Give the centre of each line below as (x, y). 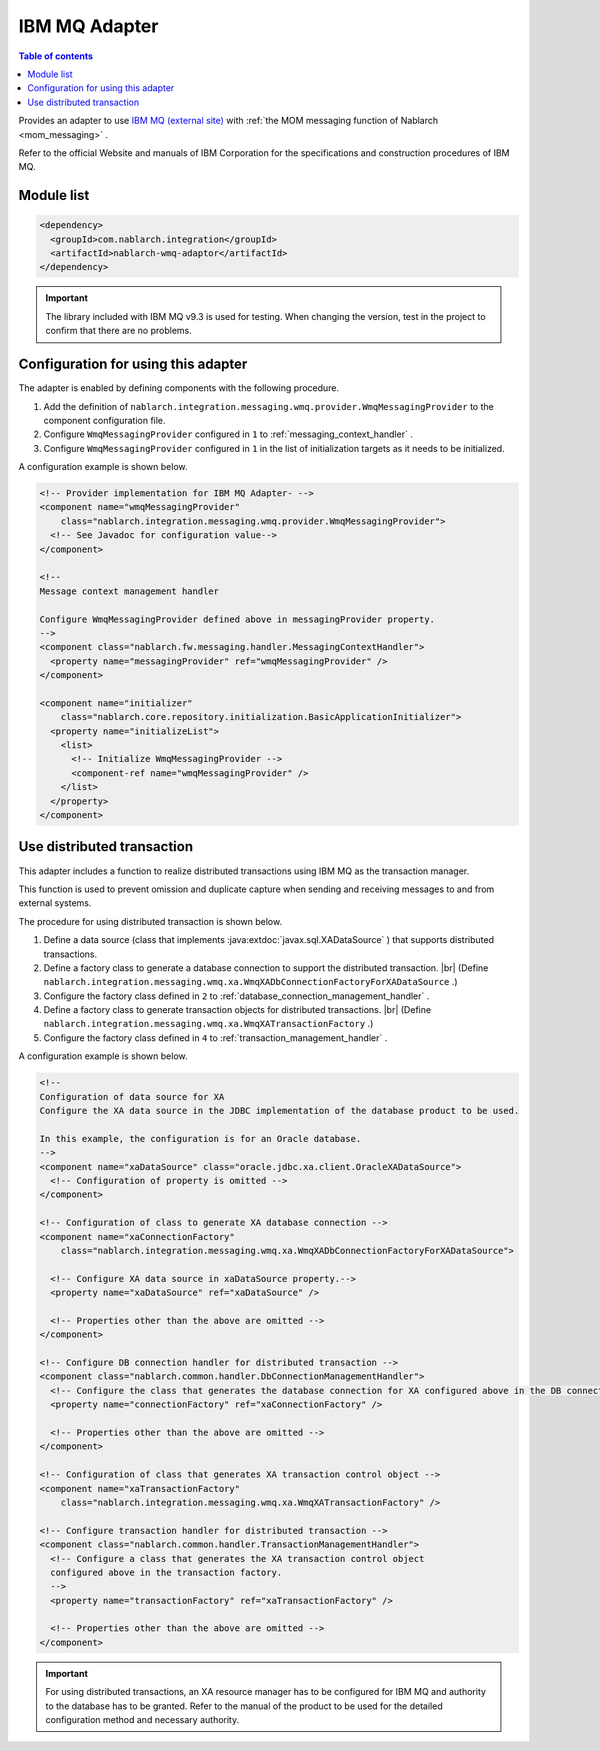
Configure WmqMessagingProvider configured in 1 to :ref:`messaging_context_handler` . (228, 434)
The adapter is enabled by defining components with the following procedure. (179, 388)
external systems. (55, 903)
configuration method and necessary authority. (142, 1719)
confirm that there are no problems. (118, 331)
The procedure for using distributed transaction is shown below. (150, 921)
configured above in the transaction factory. (166, 1572)
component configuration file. (104, 420)
